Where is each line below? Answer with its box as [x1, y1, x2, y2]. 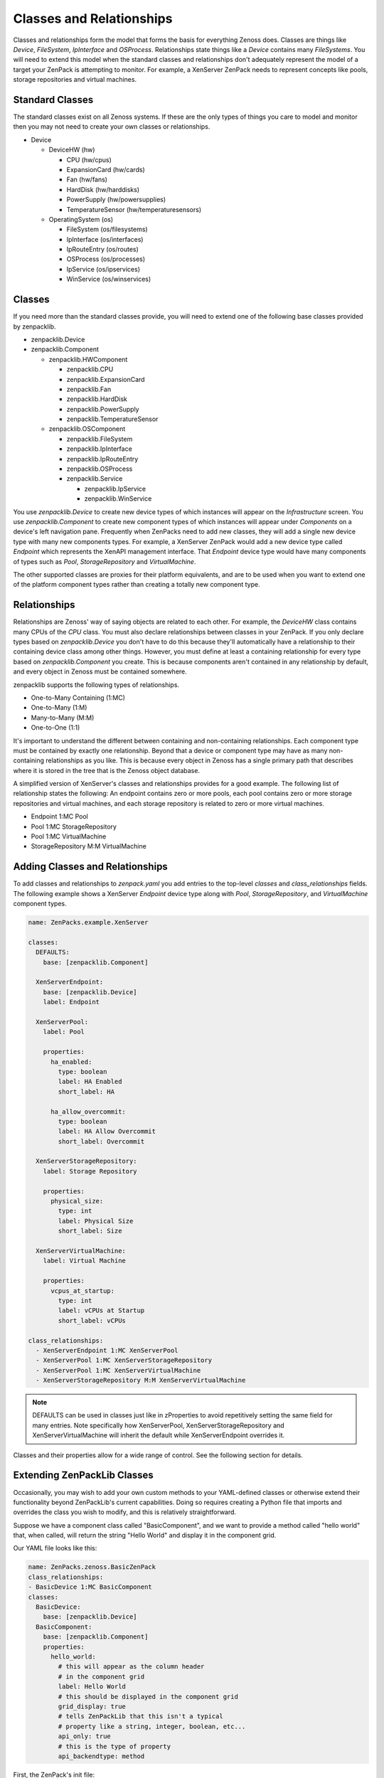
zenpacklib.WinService [84, 494, 152, 503]
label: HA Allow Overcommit [58, 1127, 156, 1136]
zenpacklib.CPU [66, 365, 114, 373]
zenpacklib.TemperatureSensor [66, 415, 159, 423]
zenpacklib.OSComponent [48, 425, 126, 433]
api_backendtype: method [58, 1752, 145, 1760]
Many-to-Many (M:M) [31, 713, 95, 722]
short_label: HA [58, 1087, 115, 1095]
